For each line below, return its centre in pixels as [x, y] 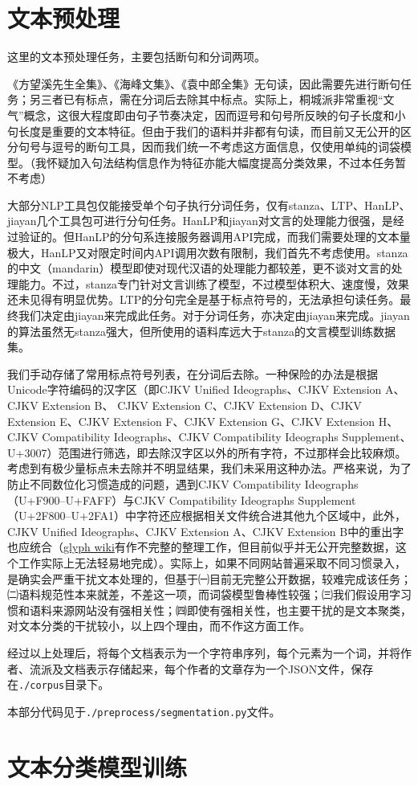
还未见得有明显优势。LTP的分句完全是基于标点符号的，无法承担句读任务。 [204, 299]
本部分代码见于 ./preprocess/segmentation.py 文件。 [144, 711]
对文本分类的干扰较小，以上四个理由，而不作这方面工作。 [159, 626]
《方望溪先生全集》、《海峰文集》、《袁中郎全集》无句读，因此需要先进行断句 [204, 83]
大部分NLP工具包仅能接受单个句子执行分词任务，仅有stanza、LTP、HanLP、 [209, 205]
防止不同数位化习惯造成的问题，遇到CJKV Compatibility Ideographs [183, 483]
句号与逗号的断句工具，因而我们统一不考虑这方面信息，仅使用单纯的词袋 [209, 147]
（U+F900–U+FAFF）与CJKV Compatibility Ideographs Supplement [182, 499]
